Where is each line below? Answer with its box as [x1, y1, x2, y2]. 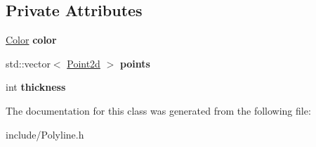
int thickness [6, 79, 66, 94]
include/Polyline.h [6, 127, 84, 141]
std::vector [6, 56, 51, 70]
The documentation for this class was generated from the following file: [6, 103, 311, 117]
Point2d [67, 56, 100, 70]
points [119, 56, 150, 70]
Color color [6, 32, 57, 47]
